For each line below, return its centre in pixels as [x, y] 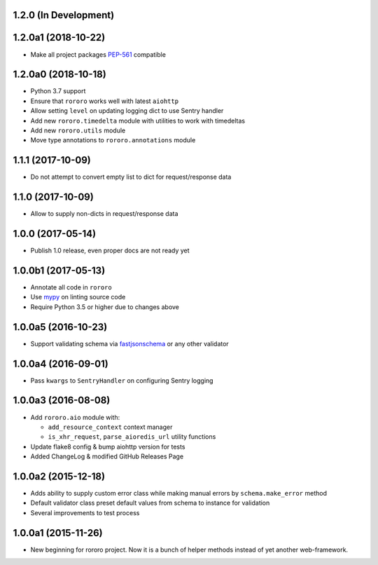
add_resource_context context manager [110, 427]
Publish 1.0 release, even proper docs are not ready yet [110, 251]
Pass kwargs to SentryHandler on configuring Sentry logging [122, 380]
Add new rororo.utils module [78, 130]
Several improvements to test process [85, 512]
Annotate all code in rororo [71, 287]
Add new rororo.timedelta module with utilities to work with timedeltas [138, 121]
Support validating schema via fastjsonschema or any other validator [129, 343]
